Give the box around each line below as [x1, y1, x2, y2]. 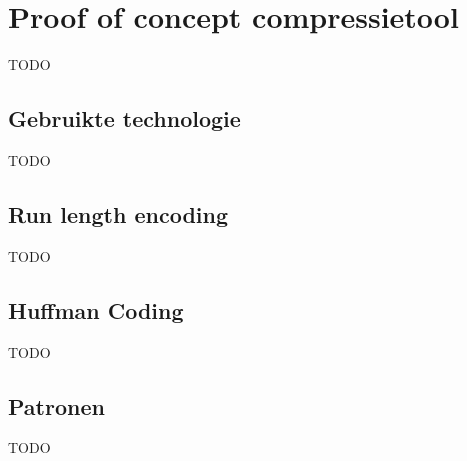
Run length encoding [8, 198, 229, 229]
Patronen [8, 390, 105, 421]
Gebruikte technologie [8, 103, 241, 134]
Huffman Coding [8, 294, 184, 325]
